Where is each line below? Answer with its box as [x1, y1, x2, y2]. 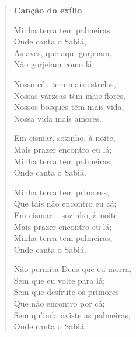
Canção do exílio [13, 4, 82, 16]
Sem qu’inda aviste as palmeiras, [13, 308, 131, 321]
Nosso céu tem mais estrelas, [13, 77, 116, 90]
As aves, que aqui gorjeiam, [13, 46, 112, 59]
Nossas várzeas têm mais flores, [13, 89, 125, 101]
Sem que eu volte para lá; [13, 274, 105, 286]
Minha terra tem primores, [13, 185, 109, 198]
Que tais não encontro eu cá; [13, 197, 117, 209]
